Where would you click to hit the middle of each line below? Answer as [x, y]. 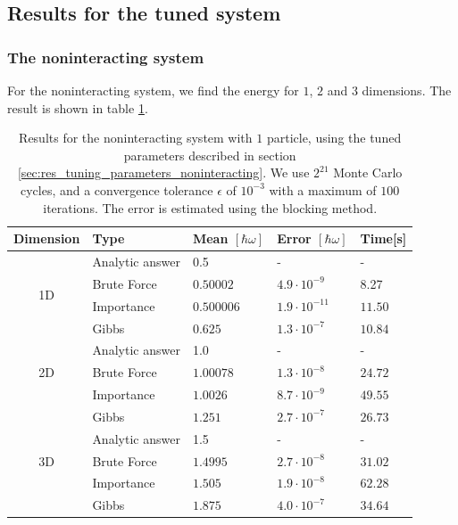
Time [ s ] [383, 238]
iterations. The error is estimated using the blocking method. [210, 207]
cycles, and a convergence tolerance [117, 189]
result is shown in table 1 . [78, 107]
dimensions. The [407, 90]
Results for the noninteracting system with [136, 138]
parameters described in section [210, 155]
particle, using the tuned [334, 138]
